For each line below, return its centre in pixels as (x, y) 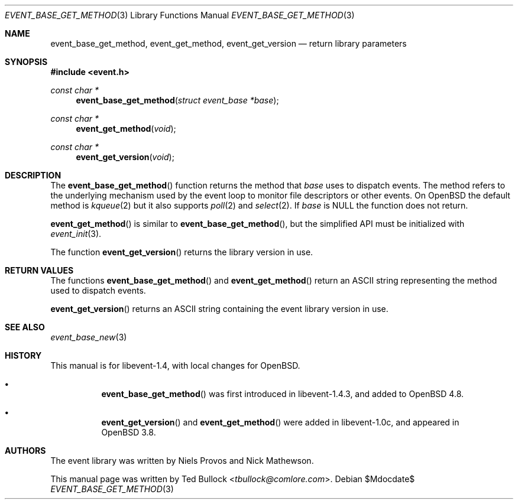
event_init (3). (76, 234)
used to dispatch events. (98, 290)
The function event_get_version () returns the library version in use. (182, 252)
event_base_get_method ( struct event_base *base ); (177, 100)
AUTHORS (25, 451)
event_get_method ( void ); (126, 129)
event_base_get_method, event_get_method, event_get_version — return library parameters (229, 43)
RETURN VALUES (39, 270)
